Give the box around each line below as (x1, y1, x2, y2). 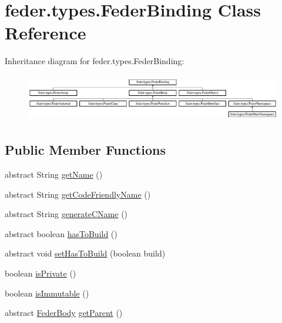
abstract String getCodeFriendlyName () (5, 188, 151, 200)
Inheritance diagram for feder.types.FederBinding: (5, 55, 184, 67)
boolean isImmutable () (5, 287, 89, 299)
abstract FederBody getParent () (5, 307, 123, 319)
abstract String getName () (5, 168, 103, 181)
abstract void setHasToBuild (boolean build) (5, 247, 166, 259)
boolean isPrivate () (5, 267, 76, 279)
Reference (5, 21, 86, 45)
